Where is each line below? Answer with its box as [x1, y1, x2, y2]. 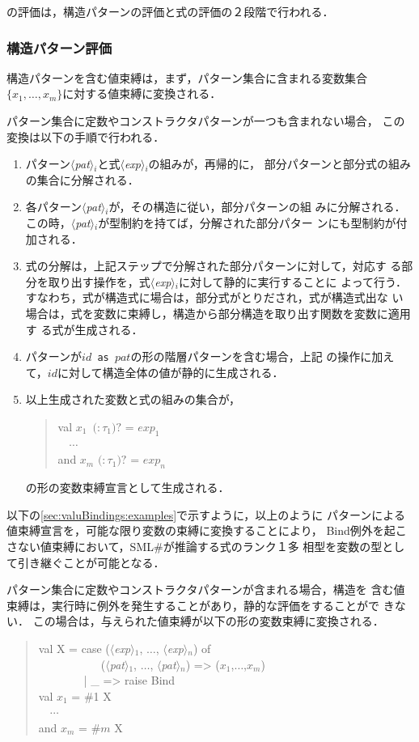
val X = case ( [38, 639, 110, 656]
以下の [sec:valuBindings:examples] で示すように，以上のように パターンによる [6, 506, 405, 523]
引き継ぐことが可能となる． [17, 553, 165, 570]
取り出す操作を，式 [48, 273, 150, 290]
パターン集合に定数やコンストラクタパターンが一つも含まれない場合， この [6, 112, 405, 129]
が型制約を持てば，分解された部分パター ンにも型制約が [98, 214, 396, 231]
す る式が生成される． [25, 320, 143, 337]
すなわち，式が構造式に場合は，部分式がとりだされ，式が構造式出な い [25, 289, 404, 306]
